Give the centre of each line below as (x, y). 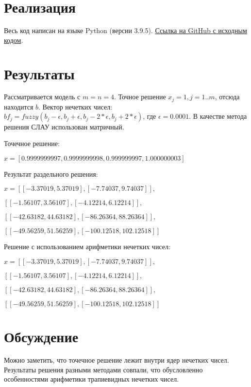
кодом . (14, 40)
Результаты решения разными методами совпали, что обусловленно (103, 369)
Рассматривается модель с (42, 97)
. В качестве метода (218, 116)
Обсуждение (41, 337)
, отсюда (227, 97)
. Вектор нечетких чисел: (75, 106)
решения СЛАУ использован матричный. (64, 127)
